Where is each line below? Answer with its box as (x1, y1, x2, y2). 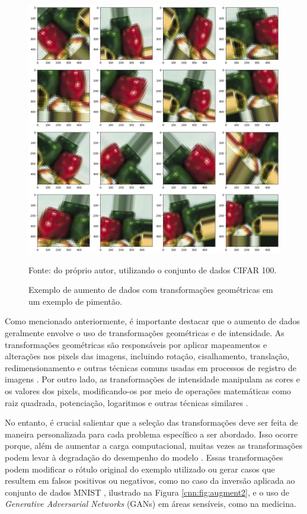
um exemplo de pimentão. (28, 295, 122, 307)
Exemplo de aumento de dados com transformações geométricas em (28, 283, 273, 296)
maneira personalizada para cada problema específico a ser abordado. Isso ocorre (5, 427, 298, 440)
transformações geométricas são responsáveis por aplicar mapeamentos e (5, 338, 267, 350)
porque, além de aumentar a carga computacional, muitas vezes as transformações (5, 439, 303, 452)
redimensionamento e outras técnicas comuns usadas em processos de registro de (5, 361, 297, 373)
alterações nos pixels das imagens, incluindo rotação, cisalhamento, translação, (5, 350, 290, 362)
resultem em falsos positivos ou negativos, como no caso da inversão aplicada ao (5, 474, 295, 487)
